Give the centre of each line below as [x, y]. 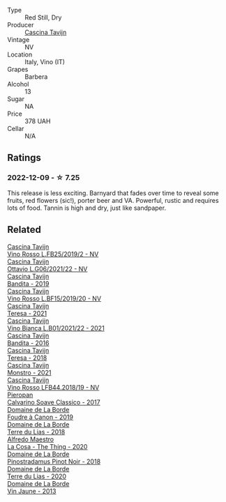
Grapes [18, 69]
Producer [21, 25]
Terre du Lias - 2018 [36, 432]
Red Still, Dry [43, 17]
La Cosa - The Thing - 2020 [47, 446]
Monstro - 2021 [29, 372]
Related [24, 230]
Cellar [16, 129]
